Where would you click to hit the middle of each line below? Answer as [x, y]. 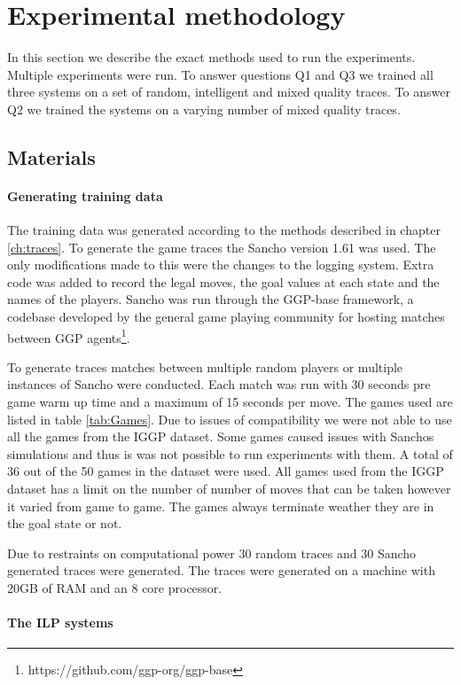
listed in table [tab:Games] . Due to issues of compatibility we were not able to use [230, 419]
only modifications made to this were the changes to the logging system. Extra [221, 265]
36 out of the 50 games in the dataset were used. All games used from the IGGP [226, 471]
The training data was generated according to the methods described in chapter [224, 230]
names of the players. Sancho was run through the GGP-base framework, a [211, 299]
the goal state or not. [65, 523]
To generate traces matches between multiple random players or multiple [205, 366]
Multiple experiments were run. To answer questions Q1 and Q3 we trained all [220, 74]
